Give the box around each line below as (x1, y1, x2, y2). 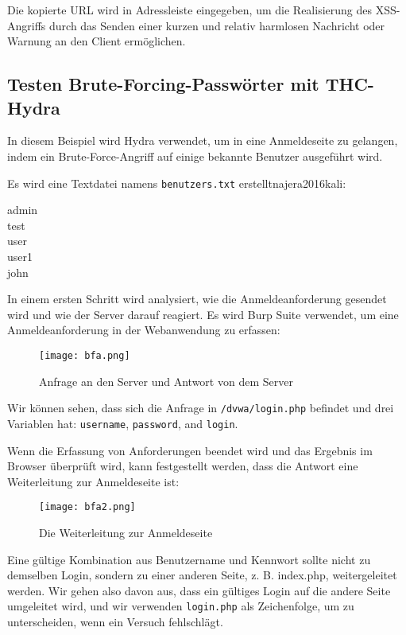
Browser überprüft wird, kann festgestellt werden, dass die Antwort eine (7, 458, 358, 474)
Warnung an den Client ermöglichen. (7, 33, 186, 49)
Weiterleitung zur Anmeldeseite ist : (7, 473, 180, 489)
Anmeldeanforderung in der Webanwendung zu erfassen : (7, 321, 280, 338)
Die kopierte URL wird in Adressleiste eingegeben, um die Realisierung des (7, 2, 373, 18)
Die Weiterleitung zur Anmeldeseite (39, 524, 213, 540)
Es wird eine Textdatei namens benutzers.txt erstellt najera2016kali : (7, 174, 346, 191)
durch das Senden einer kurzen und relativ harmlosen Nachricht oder (49, 17, 385, 33)
